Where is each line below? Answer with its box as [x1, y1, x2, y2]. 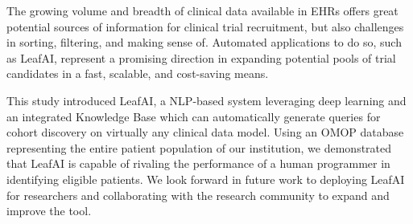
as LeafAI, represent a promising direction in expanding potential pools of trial [6, 49, 396, 66]
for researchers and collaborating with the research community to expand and [6, 186, 390, 203]
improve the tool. [6, 202, 92, 219]
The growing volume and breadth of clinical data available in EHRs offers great [6, 2, 399, 18]
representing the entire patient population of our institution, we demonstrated [6, 139, 392, 156]
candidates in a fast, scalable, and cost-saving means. [6, 65, 269, 82]
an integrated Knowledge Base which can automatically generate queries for [6, 108, 381, 124]
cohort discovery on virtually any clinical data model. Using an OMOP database [6, 124, 404, 141]
